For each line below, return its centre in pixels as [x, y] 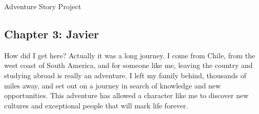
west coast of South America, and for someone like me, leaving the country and [128, 65]
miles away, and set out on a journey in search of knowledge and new [113, 85]
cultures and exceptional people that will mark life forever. [96, 105]
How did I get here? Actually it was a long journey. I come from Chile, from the [130, 55]
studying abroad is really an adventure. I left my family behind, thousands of [125, 75]
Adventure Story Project [43, 6]
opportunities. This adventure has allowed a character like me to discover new [126, 95]
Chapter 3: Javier [52, 33]
